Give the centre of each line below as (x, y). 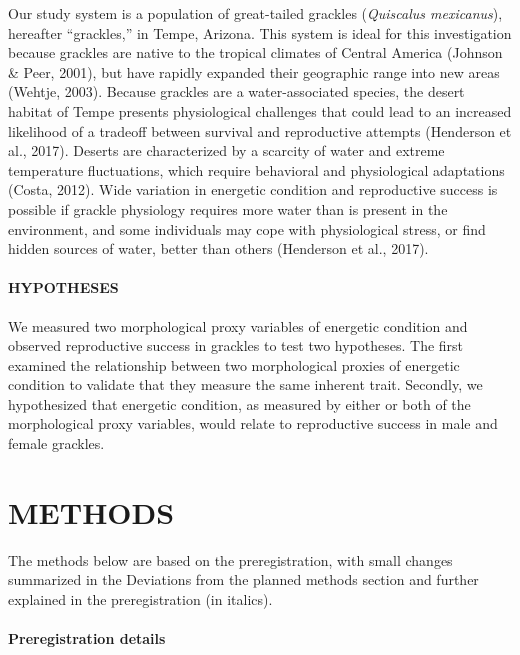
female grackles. (56, 443)
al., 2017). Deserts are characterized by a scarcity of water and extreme (226, 150)
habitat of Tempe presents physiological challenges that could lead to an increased (260, 110)
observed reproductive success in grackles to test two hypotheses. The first (236, 345)
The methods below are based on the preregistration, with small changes (230, 559)
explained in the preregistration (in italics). (140, 598)
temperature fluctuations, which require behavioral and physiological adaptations (256, 169)
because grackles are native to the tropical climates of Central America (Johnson (255, 52)
